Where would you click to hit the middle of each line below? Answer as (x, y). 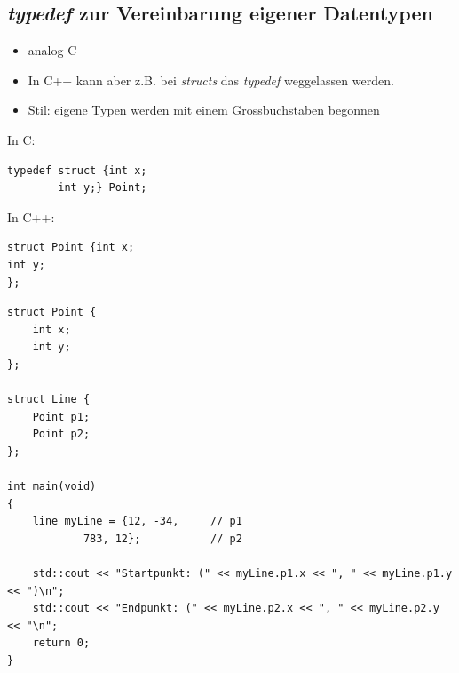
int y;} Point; (103, 188)
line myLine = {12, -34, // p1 (137, 521)
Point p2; (61, 434)
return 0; (61, 643)
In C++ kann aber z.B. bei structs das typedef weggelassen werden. (211, 80)
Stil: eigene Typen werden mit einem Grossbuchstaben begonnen (204, 110)
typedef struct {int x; (77, 170)
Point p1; (61, 417)
